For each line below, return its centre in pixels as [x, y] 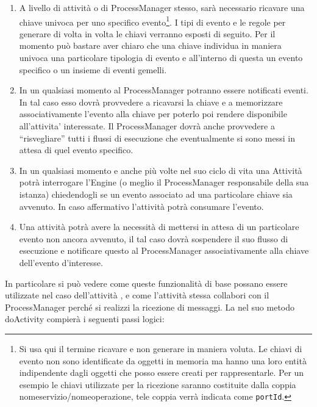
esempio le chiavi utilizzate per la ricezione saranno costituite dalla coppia [158, 384]
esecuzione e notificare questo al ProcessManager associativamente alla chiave [164, 250]
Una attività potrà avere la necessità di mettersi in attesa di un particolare [159, 227]
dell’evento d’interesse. [61, 262]
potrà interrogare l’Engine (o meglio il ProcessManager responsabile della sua [164, 182]
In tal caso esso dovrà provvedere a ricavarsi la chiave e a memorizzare [151, 102]
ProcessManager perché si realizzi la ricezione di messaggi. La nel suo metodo [150, 307]
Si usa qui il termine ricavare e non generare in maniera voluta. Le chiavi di [161, 348]
